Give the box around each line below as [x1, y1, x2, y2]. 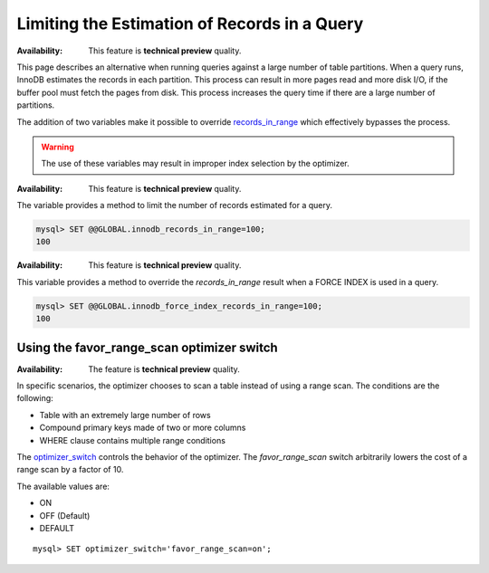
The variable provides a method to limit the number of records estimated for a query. [16, 200, 333, 211]
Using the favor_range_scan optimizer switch [16, 339, 278, 355]
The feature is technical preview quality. [88, 363, 240, 375]
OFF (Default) [39, 510, 91, 520]
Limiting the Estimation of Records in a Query [16, 14, 364, 33]
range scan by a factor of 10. [16, 464, 124, 475]
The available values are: [16, 481, 110, 492]
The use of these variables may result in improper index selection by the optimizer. [41, 158, 350, 169]
